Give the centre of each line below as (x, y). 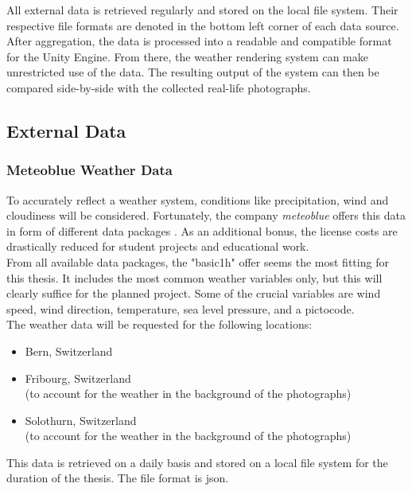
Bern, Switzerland (69, 351)
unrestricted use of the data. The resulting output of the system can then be (193, 72)
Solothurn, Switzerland (81, 420)
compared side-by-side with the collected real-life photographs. (159, 87)
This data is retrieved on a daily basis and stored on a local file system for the (197, 462)
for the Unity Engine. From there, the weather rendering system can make (187, 56)
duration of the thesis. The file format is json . (118, 478)
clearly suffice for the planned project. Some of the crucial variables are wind (194, 293)
